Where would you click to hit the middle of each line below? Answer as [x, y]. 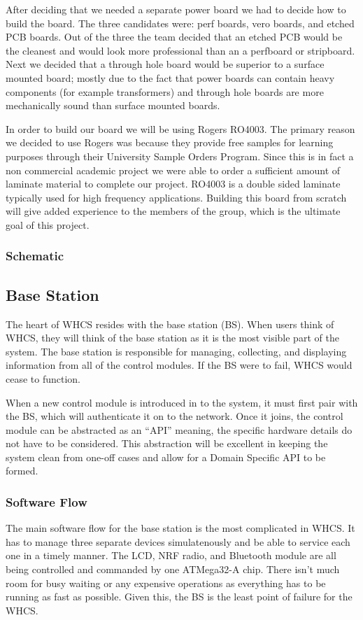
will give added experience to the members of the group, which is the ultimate [173, 211]
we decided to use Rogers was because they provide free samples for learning [170, 142]
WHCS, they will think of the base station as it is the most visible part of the [172, 338]
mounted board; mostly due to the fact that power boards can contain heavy [170, 77]
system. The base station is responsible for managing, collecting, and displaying [176, 351]
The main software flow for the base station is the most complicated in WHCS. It [180, 528]
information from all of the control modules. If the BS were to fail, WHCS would [179, 365]
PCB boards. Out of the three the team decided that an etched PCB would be [174, 37]
